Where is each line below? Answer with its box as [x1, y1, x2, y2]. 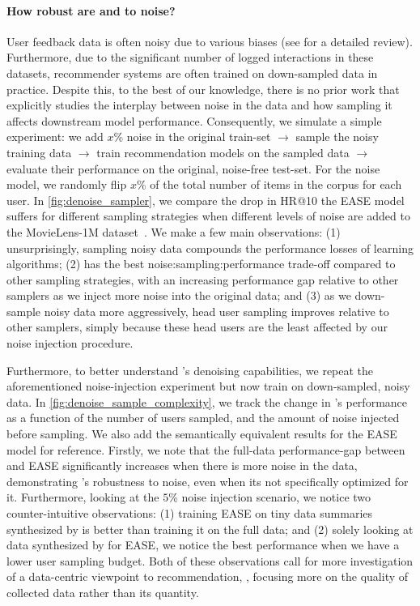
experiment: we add [6, 128, 104, 145]
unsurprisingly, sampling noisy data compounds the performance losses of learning [6, 239, 414, 256]
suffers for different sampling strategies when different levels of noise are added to [6, 207, 410, 224]
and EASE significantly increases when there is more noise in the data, [6, 457, 358, 474]
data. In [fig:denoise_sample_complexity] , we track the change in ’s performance [6, 393, 408, 410]
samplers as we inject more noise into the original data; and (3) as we [6, 287, 351, 304]
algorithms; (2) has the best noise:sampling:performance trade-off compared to [6, 255, 396, 272]
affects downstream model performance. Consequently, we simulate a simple [6, 112, 382, 129]
